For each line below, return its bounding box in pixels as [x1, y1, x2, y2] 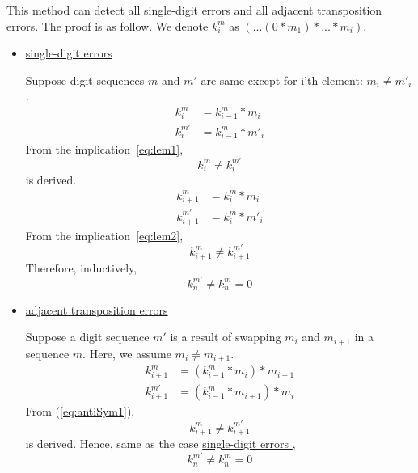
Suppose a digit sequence [25, 328, 150, 345]
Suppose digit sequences [25, 71, 145, 88]
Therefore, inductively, [25, 259, 137, 276]
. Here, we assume [82, 344, 171, 361]
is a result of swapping [170, 328, 281, 345]
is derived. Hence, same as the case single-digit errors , [25, 435, 296, 452]
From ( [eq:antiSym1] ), [25, 403, 135, 420]
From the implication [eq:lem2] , [25, 226, 184, 243]
